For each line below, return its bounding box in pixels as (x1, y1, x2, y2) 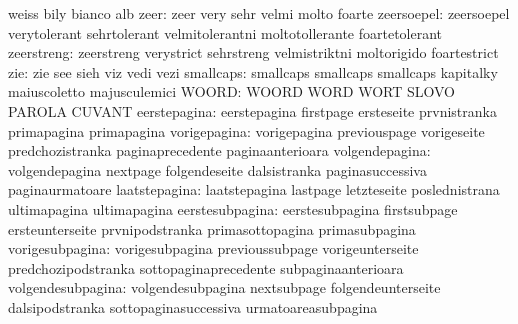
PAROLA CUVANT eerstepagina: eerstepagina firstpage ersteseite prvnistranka (8, 100, 497, 121)
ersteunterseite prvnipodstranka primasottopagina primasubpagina (8, 218, 416, 239)
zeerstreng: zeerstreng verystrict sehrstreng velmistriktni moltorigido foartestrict (8, 42, 499, 63)
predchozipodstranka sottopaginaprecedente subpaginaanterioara (8, 257, 404, 278)
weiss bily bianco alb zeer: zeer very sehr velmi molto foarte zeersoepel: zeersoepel (8, 3, 510, 23)
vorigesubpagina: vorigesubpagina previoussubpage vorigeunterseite (8, 238, 419, 259)
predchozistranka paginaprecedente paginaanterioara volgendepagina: (8, 140, 431, 161)
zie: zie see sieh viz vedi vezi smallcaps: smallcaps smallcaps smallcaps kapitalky (8, 61, 498, 82)
